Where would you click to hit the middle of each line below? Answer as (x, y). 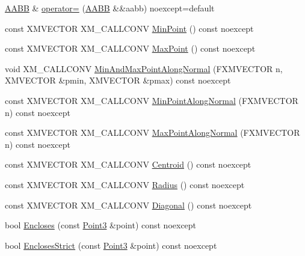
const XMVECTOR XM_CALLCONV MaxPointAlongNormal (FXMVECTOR (152, 133)
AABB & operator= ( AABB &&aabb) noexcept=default (110, 8)
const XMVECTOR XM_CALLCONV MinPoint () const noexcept (129, 28)
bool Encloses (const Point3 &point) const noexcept (101, 225)
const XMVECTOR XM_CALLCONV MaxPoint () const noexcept (130, 48)
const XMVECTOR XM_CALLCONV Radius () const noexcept (125, 184)
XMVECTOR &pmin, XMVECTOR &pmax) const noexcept (118, 80)
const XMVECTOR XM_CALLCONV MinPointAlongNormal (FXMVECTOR (152, 100)
